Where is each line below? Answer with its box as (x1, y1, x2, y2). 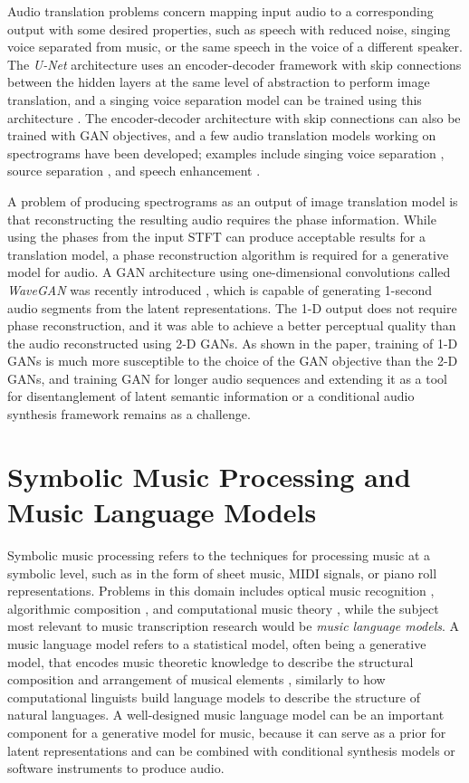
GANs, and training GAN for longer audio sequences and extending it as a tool (7, 368, 447, 387)
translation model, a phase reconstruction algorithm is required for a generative (7, 244, 449, 263)
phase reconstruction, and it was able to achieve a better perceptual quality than (7, 316, 456, 335)
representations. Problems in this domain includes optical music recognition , (7, 581, 435, 600)
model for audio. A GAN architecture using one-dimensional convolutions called (7, 263, 451, 282)
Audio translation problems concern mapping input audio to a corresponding (7, 2, 434, 20)
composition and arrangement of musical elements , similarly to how (7, 670, 386, 689)
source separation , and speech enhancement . (7, 161, 261, 180)
